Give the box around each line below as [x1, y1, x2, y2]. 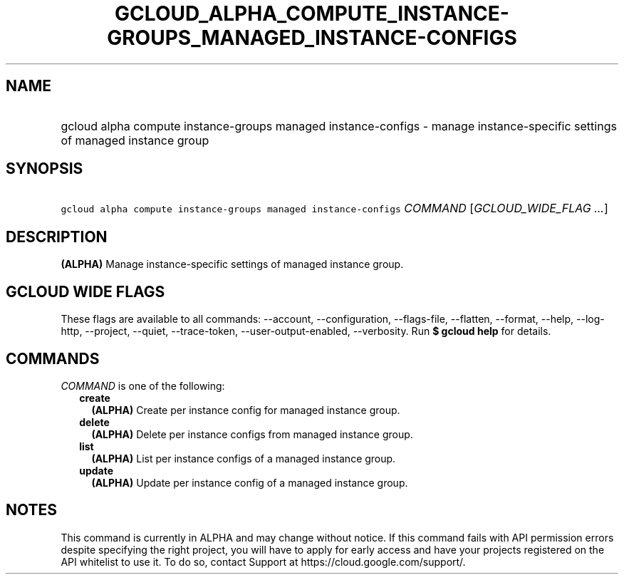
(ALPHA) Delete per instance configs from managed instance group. [91, 428, 413, 440]
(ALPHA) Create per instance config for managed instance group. [91, 403, 400, 416]
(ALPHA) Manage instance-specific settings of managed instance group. [61, 258, 404, 271]
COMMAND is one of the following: [61, 379, 225, 392]
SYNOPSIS [6, 160, 83, 178]
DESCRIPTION [6, 227, 108, 246]
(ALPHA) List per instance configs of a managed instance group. [91, 452, 396, 465]
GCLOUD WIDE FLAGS [6, 282, 165, 301]
